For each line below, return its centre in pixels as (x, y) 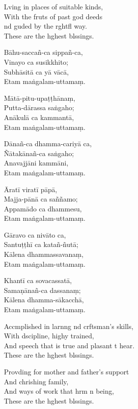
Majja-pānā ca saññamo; (41, 199)
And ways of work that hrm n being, (59, 391)
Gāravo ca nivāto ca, (35, 234)
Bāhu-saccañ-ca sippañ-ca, (43, 52)
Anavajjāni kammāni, (36, 163)
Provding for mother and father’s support (67, 371)
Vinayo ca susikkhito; (36, 61)
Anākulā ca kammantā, (39, 117)
